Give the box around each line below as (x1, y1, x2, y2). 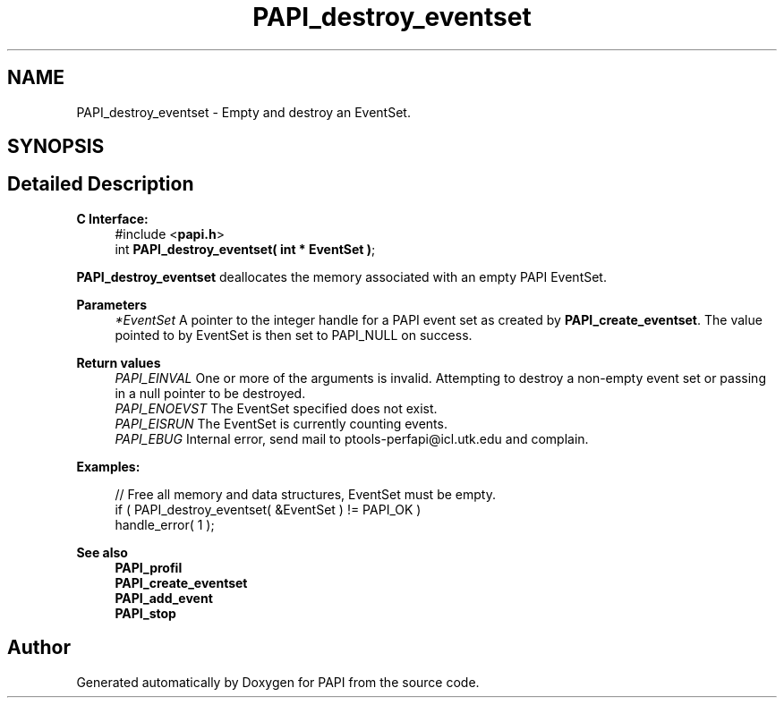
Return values (76, 354, 161, 370)
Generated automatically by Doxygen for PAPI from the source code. (76, 674, 480, 690)
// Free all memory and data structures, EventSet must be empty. (115, 486, 496, 502)
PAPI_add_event (115, 590, 213, 606)
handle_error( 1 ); (115, 516, 215, 532)
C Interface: (76, 210, 149, 226)
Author (7, 636, 71, 659)
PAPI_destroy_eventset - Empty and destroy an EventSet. (76, 104, 411, 120)
